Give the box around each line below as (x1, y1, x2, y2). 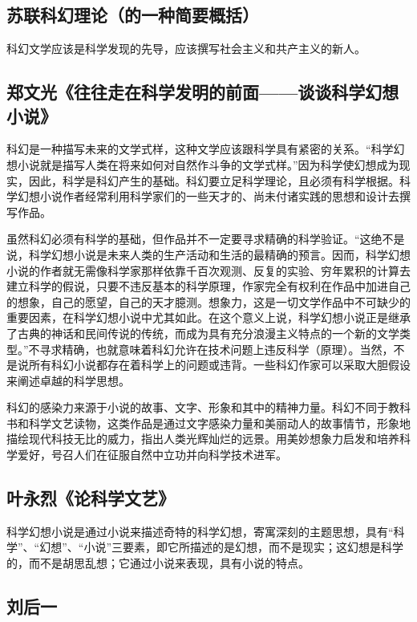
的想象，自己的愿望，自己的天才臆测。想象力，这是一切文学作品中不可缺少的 (6, 293, 411, 310)
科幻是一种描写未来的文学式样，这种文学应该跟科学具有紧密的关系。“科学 (6, 140, 394, 157)
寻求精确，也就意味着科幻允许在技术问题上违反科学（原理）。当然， (39, 340, 394, 357)
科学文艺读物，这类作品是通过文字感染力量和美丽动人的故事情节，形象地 (28, 414, 411, 431)
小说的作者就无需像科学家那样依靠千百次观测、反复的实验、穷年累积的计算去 (6, 262, 411, 278)
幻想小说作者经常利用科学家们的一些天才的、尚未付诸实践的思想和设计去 (17, 188, 399, 205)
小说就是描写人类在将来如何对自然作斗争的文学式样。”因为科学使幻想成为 (17, 156, 399, 173)
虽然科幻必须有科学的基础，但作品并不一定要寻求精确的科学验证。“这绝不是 (6, 230, 405, 247)
